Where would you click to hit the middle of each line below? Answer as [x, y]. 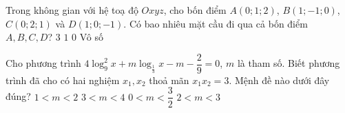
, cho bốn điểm [195, 10]
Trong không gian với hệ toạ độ [72, 10]
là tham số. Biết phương [289, 63]
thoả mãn [169, 80]
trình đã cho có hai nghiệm [63, 80]
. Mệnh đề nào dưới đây [279, 80]
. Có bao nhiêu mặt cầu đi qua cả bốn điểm [216, 23]
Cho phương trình [43, 63]
